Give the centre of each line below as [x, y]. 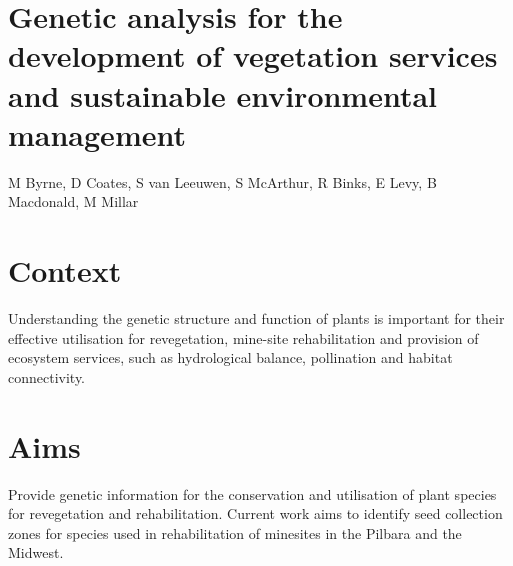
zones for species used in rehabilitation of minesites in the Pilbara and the [235, 532]
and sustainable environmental [223, 94]
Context [65, 270]
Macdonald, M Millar [73, 201]
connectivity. [47, 376]
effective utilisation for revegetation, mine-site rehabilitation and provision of [243, 337]
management [97, 133]
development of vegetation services [253, 55]
